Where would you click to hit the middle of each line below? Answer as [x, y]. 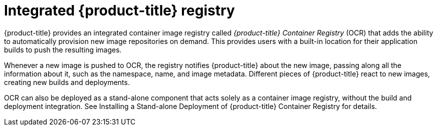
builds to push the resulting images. [63, 49]
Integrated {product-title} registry [120, 10]
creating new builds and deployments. [67, 82]
